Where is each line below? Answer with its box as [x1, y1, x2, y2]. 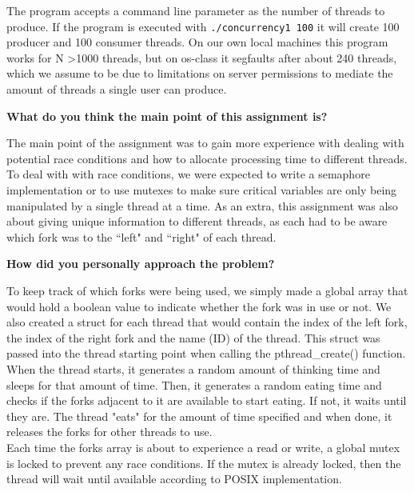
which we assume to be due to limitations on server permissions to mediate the [6, 65, 393, 82]
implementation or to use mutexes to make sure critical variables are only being [6, 182, 397, 198]
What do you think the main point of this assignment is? [6, 107, 328, 124]
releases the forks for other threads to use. [6, 423, 213, 440]
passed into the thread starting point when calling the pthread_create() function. [6, 345, 406, 362]
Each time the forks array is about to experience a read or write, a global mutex [6, 438, 400, 455]
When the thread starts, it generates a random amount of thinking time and [6, 360, 380, 377]
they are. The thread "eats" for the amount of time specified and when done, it [6, 407, 392, 424]
